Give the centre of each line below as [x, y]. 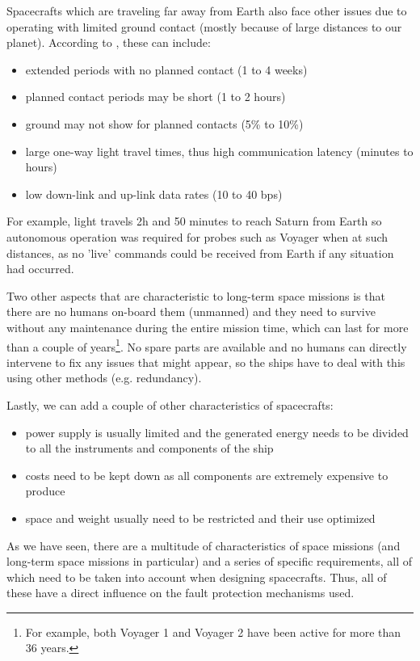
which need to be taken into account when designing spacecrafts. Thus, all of [197, 577]
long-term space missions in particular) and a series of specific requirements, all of [210, 561]
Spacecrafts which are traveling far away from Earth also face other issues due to [207, 11]
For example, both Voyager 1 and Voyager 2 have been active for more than [213, 632]
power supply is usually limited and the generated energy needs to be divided [217, 432]
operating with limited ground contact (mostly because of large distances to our [204, 26]
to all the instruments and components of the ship [149, 448]
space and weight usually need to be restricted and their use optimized [200, 518]
